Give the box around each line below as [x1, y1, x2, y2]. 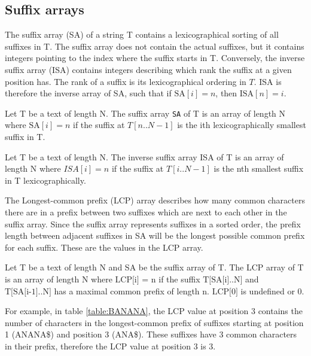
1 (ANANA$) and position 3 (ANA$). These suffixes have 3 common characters [5, 328, 297, 340]
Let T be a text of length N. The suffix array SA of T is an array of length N [5, 107, 286, 119]
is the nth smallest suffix [214, 162, 304, 175]
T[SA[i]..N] [203, 275, 243, 284]
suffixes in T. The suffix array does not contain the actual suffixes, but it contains [5, 39, 304, 52]
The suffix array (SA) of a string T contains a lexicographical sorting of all [5, 28, 279, 41]
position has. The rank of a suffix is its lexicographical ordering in [5, 75, 246, 87]
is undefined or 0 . [240, 284, 304, 297]
